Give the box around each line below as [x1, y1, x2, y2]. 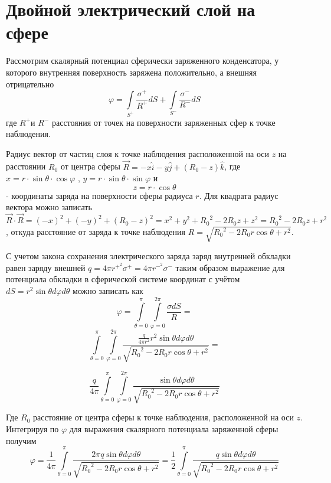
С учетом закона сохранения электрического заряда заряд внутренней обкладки [6, 250, 291, 262]
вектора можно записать [6, 201, 92, 213]
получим [6, 434, 37, 446]
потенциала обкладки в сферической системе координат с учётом [6, 273, 240, 285]
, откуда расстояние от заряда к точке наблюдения [6, 226, 185, 237]
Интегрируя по [6, 422, 59, 435]
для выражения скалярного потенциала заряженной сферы [69, 422, 278, 435]
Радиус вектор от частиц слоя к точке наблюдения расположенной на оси [6, 147, 269, 159]
